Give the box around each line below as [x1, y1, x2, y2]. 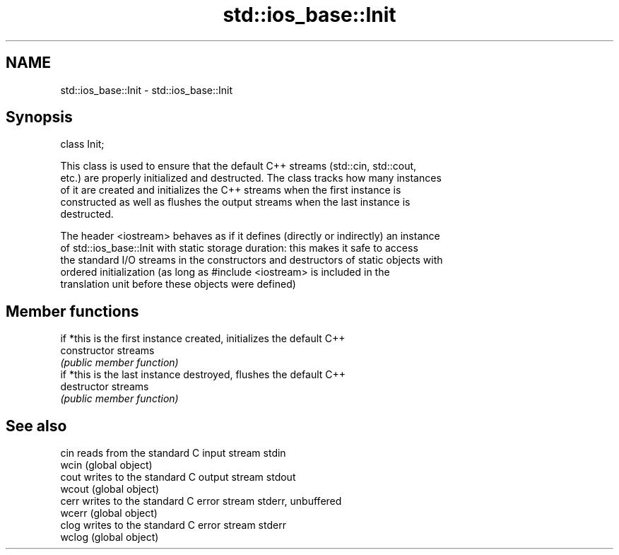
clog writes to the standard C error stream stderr [60, 519, 286, 532]
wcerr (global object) [60, 507, 158, 520]
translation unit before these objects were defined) [60, 278, 296, 291]
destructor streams [60, 380, 149, 393]
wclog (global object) [60, 531, 159, 544]
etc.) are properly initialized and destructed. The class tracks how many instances [60, 172, 442, 185]
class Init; [60, 138, 105, 151]
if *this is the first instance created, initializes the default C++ [60, 332, 346, 345]
